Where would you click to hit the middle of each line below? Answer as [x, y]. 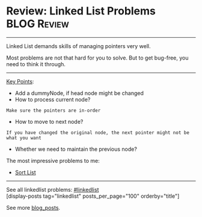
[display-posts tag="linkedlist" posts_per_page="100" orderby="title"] [93, 196]
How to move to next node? [49, 121]
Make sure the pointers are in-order [54, 110]
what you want [24, 138]
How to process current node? [53, 99]
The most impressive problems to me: [53, 160]
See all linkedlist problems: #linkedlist [53, 189]
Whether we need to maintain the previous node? [76, 149]
